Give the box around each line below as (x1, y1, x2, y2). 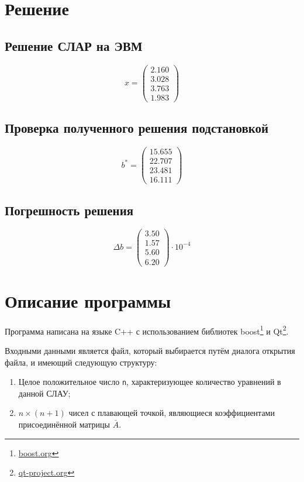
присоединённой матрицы (18, 418, 110, 430)
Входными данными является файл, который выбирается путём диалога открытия (5, 344, 295, 356)
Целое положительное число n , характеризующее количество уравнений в (18, 376, 281, 388)
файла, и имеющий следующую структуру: (5, 356, 157, 368)
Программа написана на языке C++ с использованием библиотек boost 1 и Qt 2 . (5, 323, 289, 337)
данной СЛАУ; (18, 387, 71, 399)
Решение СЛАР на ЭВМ (5, 36, 143, 54)
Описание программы (5, 288, 171, 312)
